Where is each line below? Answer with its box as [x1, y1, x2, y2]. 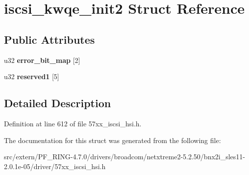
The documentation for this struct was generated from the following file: [4, 135, 221, 145]
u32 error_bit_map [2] [4, 55, 80, 65]
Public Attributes [4, 31, 95, 47]
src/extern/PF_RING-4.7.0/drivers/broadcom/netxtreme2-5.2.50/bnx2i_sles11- [4, 151, 246, 162]
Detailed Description [4, 95, 111, 111]
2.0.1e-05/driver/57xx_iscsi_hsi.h [4, 161, 106, 171]
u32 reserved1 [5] [4, 71, 59, 82]
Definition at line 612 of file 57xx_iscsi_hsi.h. [4, 118, 142, 128]
